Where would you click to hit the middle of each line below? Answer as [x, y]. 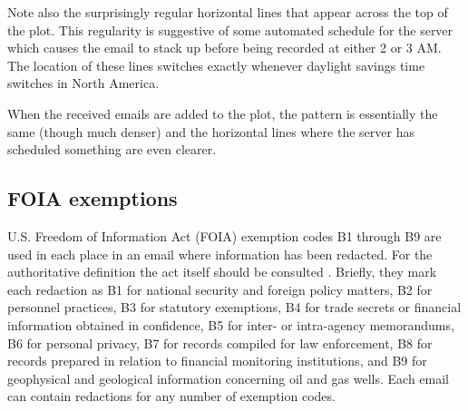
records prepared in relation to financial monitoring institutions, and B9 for [217, 361]
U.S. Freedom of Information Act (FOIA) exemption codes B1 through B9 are [224, 235]
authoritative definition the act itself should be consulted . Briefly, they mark [222, 272]
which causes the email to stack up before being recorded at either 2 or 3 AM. [224, 48]
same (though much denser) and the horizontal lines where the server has [211, 131]
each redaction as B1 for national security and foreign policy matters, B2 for [220, 289]
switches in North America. [83, 83]
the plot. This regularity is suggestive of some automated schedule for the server [230, 29]
